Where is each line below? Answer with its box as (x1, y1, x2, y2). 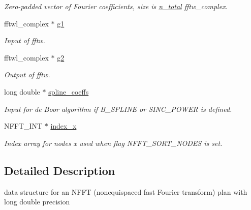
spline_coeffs (48, 86, 89, 97)
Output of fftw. (4, 69, 50, 80)
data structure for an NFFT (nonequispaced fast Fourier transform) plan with (4, 186, 247, 197)
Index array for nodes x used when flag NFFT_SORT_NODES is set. (4, 137, 223, 148)
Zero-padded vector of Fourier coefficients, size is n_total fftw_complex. (4, 1, 228, 11)
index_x (50, 121, 77, 131)
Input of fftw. (4, 35, 45, 46)
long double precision (4, 196, 70, 207)
